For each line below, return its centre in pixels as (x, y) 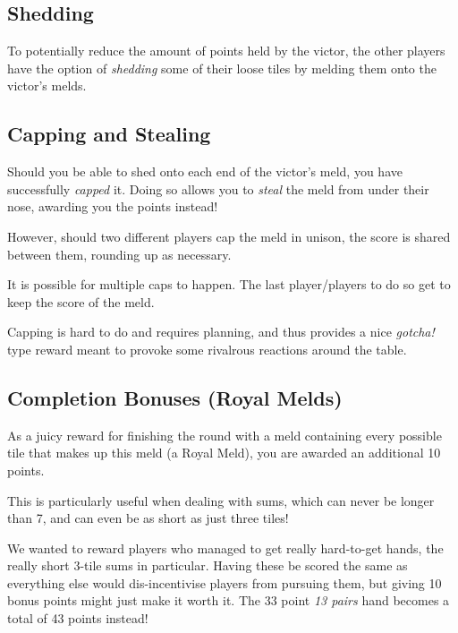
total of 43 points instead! (78, 618)
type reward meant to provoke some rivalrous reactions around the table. (207, 349)
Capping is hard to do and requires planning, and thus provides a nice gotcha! (221, 332)
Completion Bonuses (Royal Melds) (175, 397)
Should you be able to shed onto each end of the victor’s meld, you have (205, 171)
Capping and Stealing (109, 134)
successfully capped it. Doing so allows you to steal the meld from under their (218, 188)
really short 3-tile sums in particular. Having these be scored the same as (208, 565)
